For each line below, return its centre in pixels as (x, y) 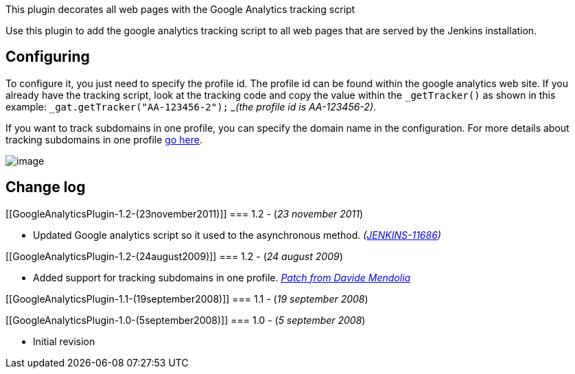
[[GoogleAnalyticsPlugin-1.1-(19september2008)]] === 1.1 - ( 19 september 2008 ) (187, 299)
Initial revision (64, 341)
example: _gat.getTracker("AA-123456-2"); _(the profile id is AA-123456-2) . (191, 106)
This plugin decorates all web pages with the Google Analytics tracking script (180, 9)
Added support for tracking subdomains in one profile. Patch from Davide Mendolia (222, 277)
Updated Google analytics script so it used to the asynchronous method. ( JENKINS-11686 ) (237, 235)
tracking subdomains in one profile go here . (104, 139)
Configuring (48, 57)
